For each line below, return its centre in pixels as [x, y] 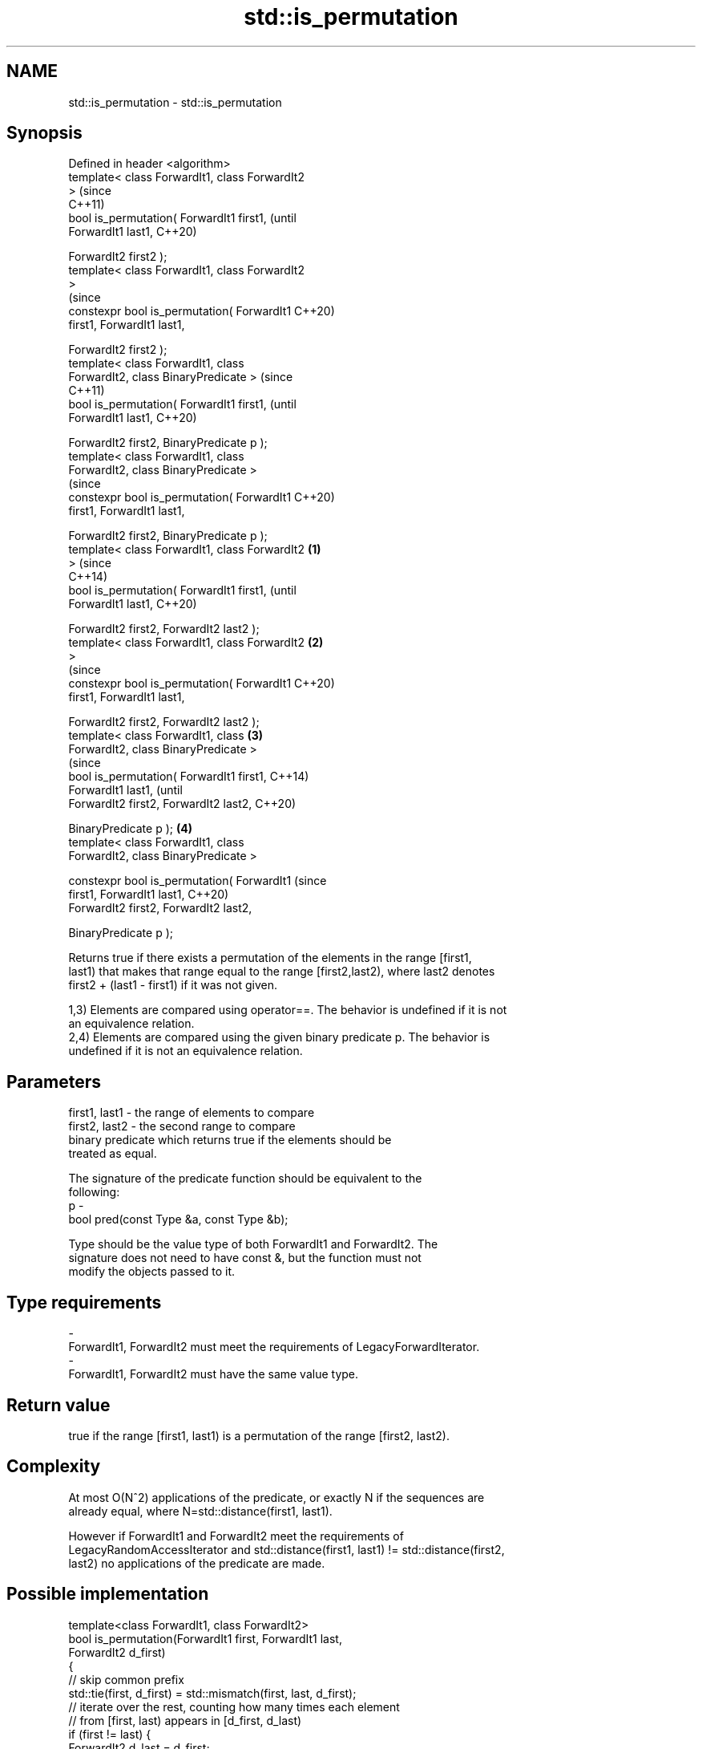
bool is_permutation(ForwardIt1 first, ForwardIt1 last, [205, 1638]
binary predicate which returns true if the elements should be [230, 1140]
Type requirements [84, 1302]
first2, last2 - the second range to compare [182, 1126]
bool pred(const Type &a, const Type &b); [178, 1219]
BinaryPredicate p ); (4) [130, 829]
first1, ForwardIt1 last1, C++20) [149, 895]
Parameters [54, 1081]
